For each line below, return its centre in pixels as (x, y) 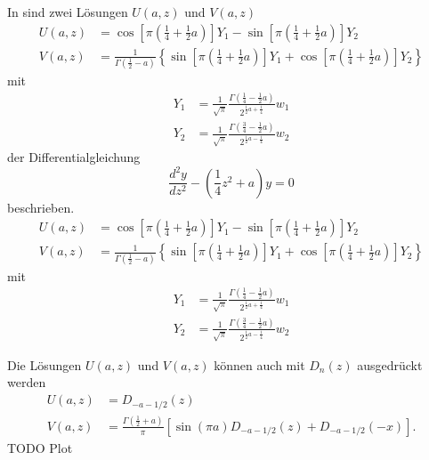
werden (27, 382)
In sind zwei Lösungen (68, 12)
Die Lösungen (45, 364)
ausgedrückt (390, 364)
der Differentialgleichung (74, 157)
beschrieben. (41, 207)
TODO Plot (40, 447)
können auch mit (259, 364)
